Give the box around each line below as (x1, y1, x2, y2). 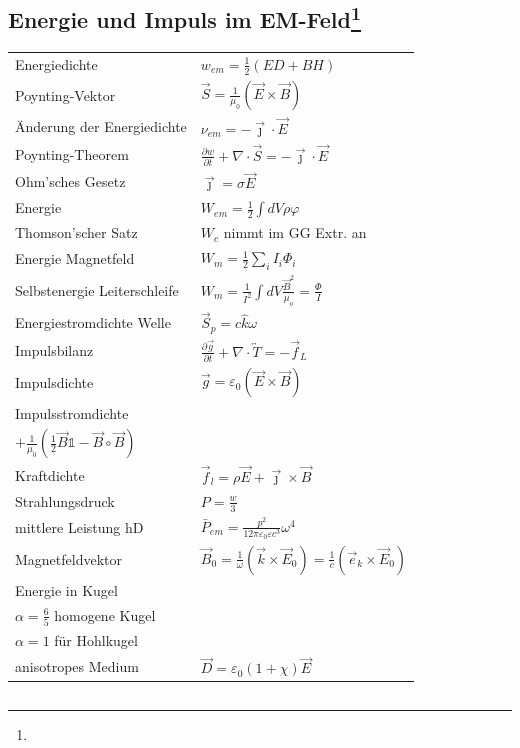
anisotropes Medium (15, 656, 139, 677)
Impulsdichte (15, 372, 94, 393)
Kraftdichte (15, 464, 85, 485)
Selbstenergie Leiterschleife (15, 279, 179, 300)
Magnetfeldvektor (15, 549, 123, 570)
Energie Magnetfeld (15, 248, 135, 269)
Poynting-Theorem (15, 143, 129, 164)
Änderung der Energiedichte (15, 116, 187, 137)
